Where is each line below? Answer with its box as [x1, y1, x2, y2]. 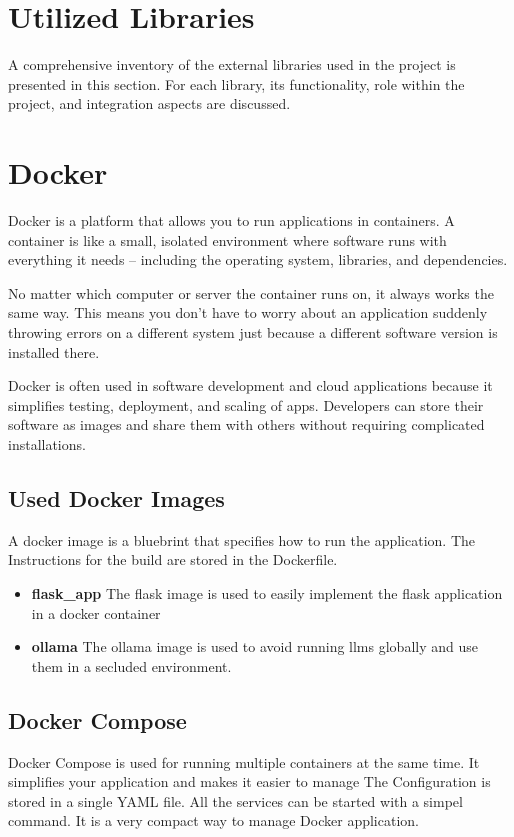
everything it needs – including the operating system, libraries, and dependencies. [8, 249, 508, 270]
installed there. [8, 341, 100, 362]
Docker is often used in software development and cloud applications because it [8, 375, 493, 396]
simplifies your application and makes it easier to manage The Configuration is [8, 771, 491, 792]
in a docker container [31, 602, 161, 623]
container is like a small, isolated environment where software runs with [8, 229, 447, 250]
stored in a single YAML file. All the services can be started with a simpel [8, 790, 463, 811]
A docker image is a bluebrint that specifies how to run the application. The [8, 529, 476, 550]
